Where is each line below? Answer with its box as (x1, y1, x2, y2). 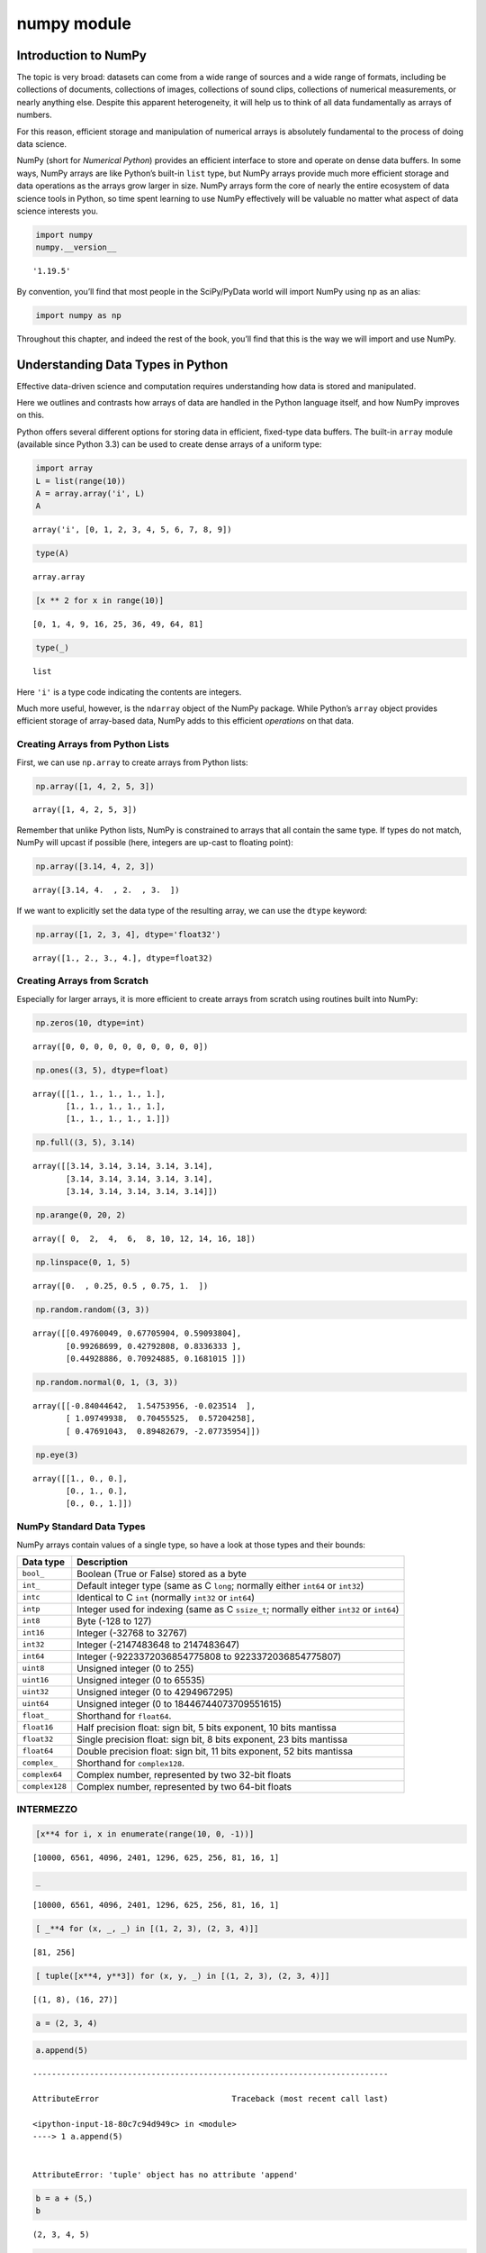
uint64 (22, 1699, 49, 1709)
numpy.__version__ (35, 242, 117, 252)
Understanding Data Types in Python (16, 357, 229, 372)
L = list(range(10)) (35, 476, 126, 486)
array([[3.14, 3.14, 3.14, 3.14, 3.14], (32, 1161, 213, 1172)
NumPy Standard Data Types (16, 1520, 146, 1533)
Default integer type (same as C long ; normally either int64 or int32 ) (76, 1579, 364, 1592)
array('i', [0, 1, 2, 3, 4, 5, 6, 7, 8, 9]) (32, 524, 233, 535)
